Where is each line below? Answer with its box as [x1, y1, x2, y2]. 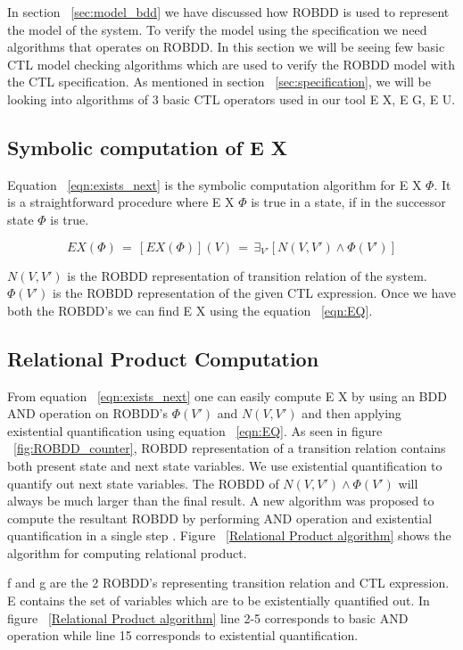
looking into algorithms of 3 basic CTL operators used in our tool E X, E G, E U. [7, 89, 456, 108]
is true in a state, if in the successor [251, 193, 446, 211]
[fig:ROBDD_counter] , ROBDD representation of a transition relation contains [13, 439, 446, 457]
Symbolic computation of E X [7, 133, 288, 160]
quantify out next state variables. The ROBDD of [7, 473, 279, 492]
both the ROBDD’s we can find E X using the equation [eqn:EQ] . [7, 300, 373, 319]
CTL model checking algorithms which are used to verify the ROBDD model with [7, 54, 456, 73]
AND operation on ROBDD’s [7, 404, 168, 423]
